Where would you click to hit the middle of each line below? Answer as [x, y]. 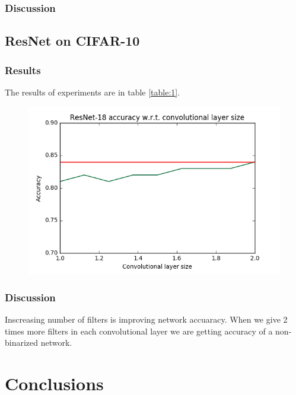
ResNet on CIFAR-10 [72, 41]
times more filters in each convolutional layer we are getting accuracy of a [139, 331]
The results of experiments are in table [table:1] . [93, 92]
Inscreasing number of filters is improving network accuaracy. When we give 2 [146, 319]
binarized [22, 343]
